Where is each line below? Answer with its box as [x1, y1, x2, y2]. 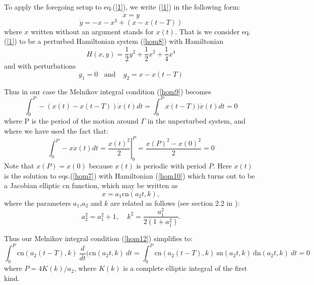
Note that [4, 160, 34, 170]
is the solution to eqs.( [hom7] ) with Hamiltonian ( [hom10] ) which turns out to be [4, 170, 255, 181]
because [89, 160, 113, 170]
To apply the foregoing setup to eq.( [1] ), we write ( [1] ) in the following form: [4, 2, 240, 12]
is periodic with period [136, 160, 207, 170]
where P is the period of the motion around [4, 116, 139, 126]
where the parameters [4, 197, 71, 208]
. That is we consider [175, 26, 240, 36]
